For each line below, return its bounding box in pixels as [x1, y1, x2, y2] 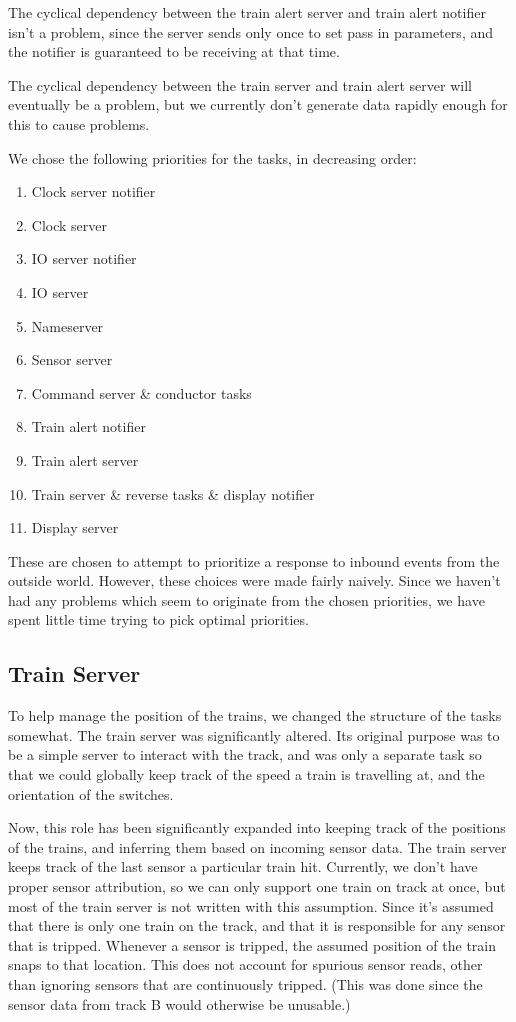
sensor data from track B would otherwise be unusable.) [8, 993, 351, 1014]
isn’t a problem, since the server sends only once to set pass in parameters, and [8, 21, 494, 42]
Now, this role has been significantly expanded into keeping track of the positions [8, 817, 506, 838]
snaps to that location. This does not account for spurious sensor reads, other [8, 954, 483, 975]
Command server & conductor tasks [31, 382, 252, 403]
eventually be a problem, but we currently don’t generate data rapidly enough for [8, 94, 508, 115]
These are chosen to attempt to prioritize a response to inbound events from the [8, 550, 500, 571]
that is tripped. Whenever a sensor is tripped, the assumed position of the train [8, 934, 497, 955]
